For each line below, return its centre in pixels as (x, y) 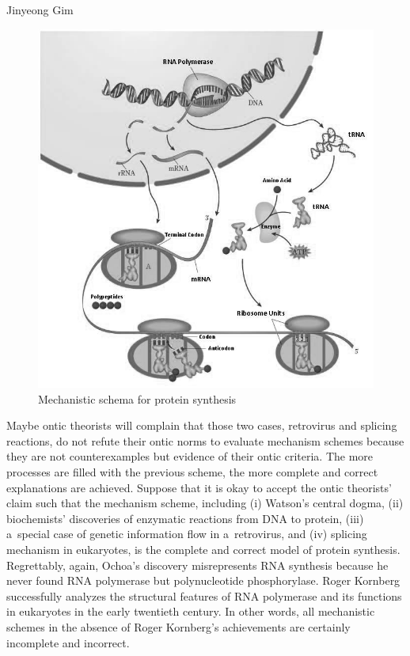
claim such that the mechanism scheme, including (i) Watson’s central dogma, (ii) (205, 503)
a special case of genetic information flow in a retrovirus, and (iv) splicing (187, 534)
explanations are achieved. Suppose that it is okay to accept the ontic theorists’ (199, 487)
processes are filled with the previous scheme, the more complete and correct (192, 471)
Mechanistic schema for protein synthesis (137, 398)
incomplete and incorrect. (68, 642)
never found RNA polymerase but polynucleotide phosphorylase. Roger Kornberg (203, 580)
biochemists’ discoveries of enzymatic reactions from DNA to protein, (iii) (185, 518)
